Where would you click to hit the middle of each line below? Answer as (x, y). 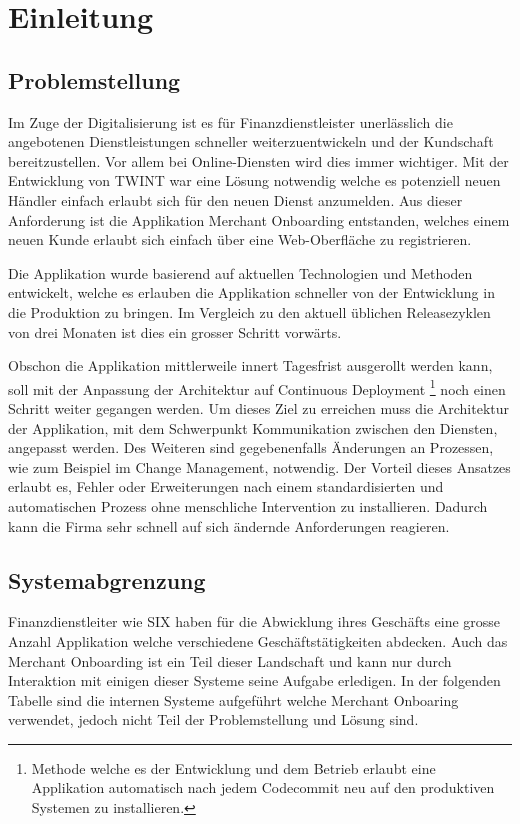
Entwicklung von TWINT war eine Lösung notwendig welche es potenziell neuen (254, 180)
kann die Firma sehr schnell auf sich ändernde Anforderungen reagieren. (229, 525)
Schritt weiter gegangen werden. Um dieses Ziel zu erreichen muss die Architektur (259, 407)
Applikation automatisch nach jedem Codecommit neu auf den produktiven (263, 787)
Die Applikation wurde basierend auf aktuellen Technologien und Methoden (240, 272)
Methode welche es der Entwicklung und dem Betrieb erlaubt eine (233, 767)
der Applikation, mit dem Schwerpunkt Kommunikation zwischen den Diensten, (253, 427)
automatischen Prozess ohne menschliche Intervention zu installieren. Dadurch (248, 505)
